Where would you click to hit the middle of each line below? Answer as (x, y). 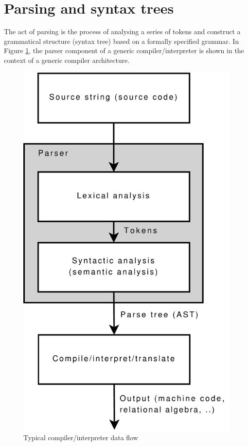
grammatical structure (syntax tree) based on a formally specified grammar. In (122, 41)
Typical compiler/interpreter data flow (81, 437)
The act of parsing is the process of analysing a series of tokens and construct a (122, 31)
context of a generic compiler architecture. (67, 60)
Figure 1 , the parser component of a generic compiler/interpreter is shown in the (124, 50)
